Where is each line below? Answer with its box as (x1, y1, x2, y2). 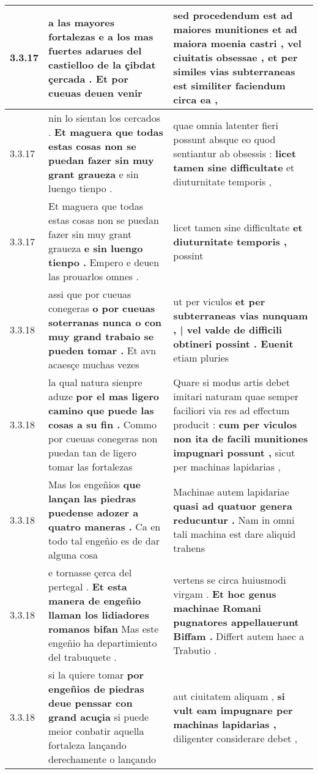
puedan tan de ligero (48, 445, 137, 460)
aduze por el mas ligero (48, 389, 159, 403)
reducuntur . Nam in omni (173, 512, 295, 527)
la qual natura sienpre (48, 375, 142, 389)
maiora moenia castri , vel (173, 36, 301, 50)
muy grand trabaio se (48, 329, 154, 343)
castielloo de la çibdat (48, 57, 156, 72)
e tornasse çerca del (48, 565, 132, 579)
